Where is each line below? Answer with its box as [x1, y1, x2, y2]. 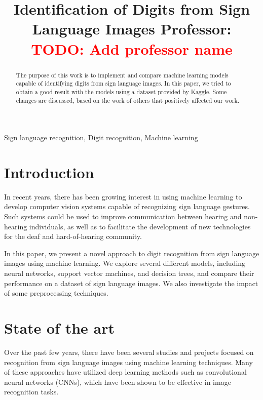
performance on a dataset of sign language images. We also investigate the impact [4, 277, 258, 288]
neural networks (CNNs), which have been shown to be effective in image [4, 376, 231, 387]
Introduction [4, 162, 94, 182]
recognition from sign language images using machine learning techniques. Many [4, 356, 253, 367]
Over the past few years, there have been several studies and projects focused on [4, 346, 254, 357]
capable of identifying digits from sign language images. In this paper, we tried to [16, 79, 231, 88]
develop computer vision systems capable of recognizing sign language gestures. [4, 201, 250, 212]
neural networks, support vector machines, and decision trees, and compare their [4, 268, 254, 278]
